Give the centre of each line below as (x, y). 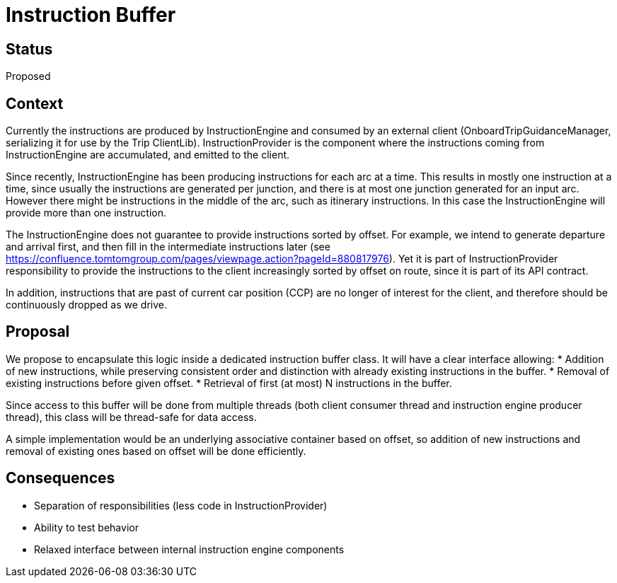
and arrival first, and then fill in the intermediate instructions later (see (168, 247)
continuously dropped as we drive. (86, 305)
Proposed (28, 76)
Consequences (60, 478)
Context (35, 103)
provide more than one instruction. (86, 213)
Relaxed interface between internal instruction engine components (189, 549)
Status (29, 49)
